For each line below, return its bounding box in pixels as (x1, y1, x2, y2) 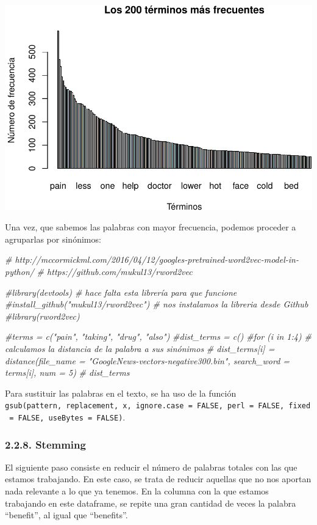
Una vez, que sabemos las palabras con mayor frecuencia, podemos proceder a (5, 221, 296, 233)
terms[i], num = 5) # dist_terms (5, 366, 130, 379)
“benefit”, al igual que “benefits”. (5, 508, 128, 521)
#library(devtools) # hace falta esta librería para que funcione (5, 285, 237, 298)
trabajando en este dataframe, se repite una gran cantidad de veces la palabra (5, 496, 296, 509)
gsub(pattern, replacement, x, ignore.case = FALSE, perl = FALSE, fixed (5, 402, 311, 411)
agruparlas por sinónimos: (5, 232, 101, 245)
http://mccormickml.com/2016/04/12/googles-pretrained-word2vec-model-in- (15, 253, 299, 266)
